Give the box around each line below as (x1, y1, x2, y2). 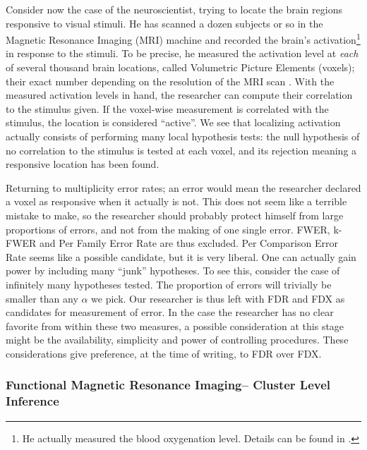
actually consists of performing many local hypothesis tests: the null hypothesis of (6, 129, 360, 143)
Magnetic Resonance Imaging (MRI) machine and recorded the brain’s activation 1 (6, 30, 361, 47)
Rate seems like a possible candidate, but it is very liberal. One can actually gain (6, 249, 356, 264)
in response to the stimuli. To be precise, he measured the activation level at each (6, 46, 359, 61)
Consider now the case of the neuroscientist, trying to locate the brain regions (6, 2, 342, 16)
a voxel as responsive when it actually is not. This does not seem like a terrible (6, 194, 347, 209)
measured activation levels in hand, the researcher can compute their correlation (6, 87, 353, 102)
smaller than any (6, 291, 78, 305)
